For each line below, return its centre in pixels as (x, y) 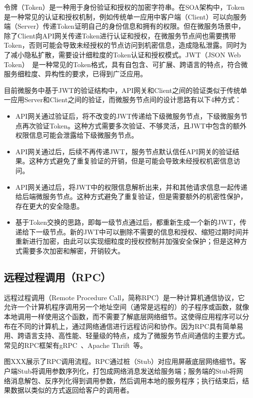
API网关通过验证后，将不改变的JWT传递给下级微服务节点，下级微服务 (128, 116)
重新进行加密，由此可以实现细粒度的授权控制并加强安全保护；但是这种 (128, 241)
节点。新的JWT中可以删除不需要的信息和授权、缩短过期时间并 (149, 231)
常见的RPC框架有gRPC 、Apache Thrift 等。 (75, 345)
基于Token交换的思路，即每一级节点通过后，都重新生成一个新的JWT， (127, 222)
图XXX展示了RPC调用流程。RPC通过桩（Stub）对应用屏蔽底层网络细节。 (122, 361)
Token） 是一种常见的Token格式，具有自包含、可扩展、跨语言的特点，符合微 (126, 64)
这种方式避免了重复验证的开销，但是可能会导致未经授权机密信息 (131, 161)
